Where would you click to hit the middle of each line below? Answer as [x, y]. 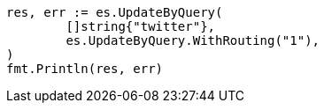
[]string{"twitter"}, [141, 26]
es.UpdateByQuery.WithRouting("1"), [193, 40]
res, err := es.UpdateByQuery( [115, 12]
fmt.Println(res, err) [85, 69]
